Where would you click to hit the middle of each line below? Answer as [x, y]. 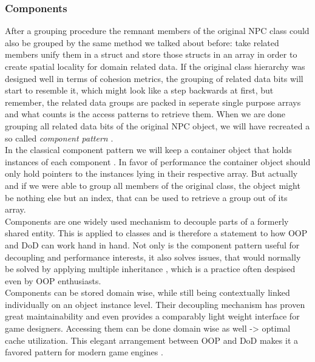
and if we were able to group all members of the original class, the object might [153, 185]
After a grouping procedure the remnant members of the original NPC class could [157, 31]
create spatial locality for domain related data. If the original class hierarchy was [155, 66]
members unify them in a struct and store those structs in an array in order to [151, 54]
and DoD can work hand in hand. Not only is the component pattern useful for [152, 244]
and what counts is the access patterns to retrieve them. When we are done [145, 114]
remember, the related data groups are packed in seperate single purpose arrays [153, 102]
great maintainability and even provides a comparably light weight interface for [152, 316]
